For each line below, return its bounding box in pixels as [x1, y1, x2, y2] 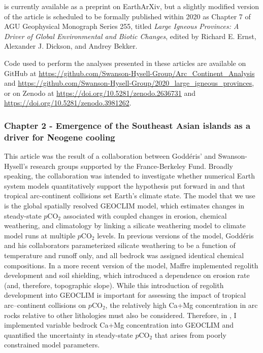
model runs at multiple [4, 230, 76, 240]
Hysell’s [4, 160, 28, 171]
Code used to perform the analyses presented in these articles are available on [4, 57, 246, 68]
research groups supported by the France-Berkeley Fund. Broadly [30, 160, 234, 171]
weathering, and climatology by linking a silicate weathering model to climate [4, 220, 246, 231]
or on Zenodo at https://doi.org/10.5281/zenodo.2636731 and [4, 87, 196, 98]
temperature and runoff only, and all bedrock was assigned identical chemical [4, 250, 244, 261]
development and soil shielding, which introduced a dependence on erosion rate [4, 270, 250, 280]
